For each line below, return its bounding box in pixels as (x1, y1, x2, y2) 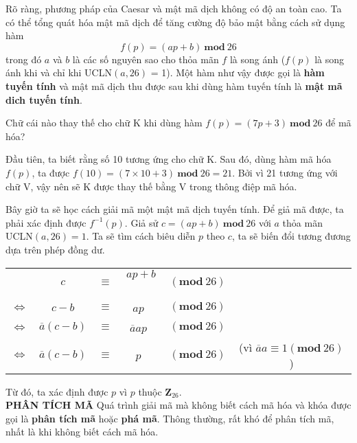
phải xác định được (5, 215, 87, 229)
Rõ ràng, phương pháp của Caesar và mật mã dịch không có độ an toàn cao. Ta (5, 1, 342, 15)
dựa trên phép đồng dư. (5, 242, 105, 256)
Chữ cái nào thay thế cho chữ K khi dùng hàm (5, 115, 203, 130)
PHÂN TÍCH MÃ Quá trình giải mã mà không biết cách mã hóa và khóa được (5, 398, 352, 412)
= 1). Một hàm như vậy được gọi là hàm (150, 65, 325, 80)
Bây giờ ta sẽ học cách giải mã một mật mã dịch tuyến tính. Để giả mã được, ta (5, 202, 344, 216)
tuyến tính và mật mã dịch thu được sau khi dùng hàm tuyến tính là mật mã (5, 78, 343, 93)
